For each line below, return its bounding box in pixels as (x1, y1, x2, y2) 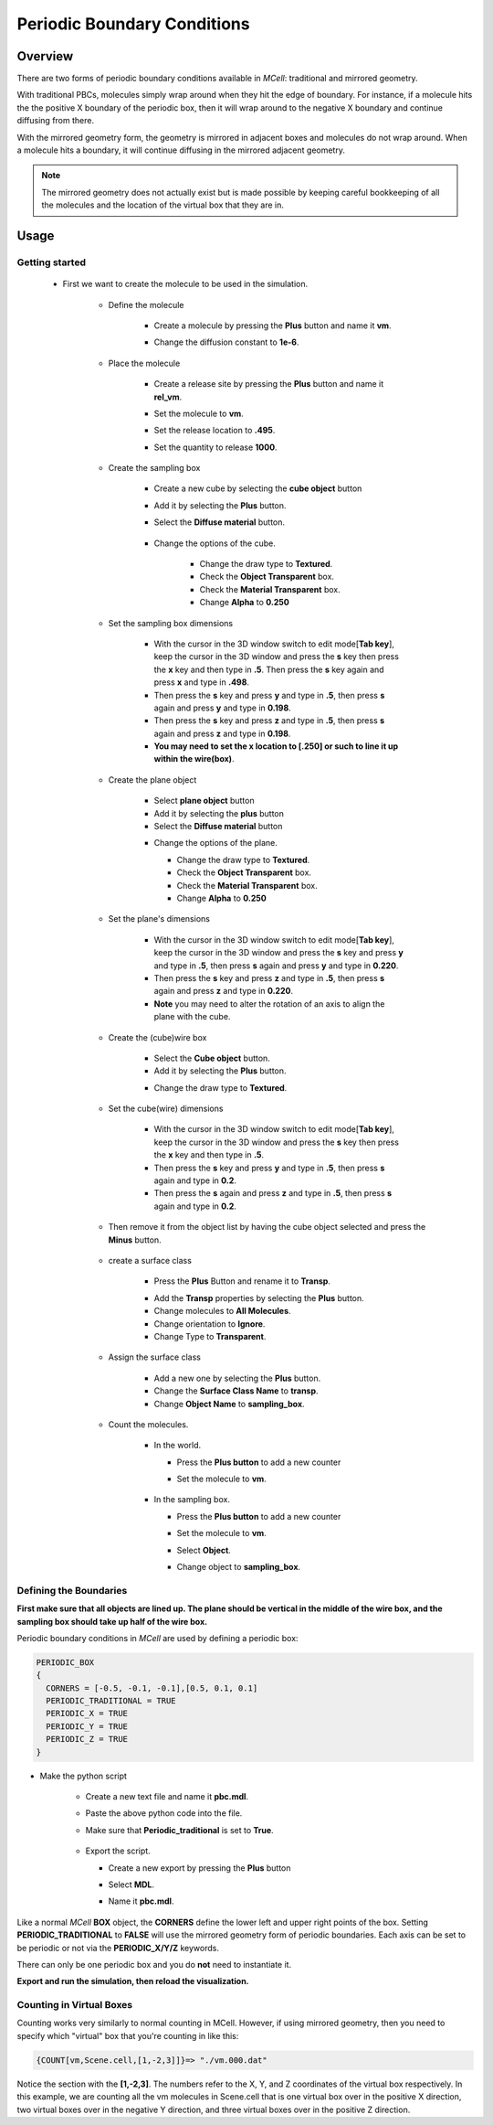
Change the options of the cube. (153, 538, 276, 549)
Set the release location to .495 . (153, 425, 276, 436)
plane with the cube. (153, 1011, 231, 1022)
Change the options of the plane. (153, 838, 278, 849)
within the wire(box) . (153, 753, 235, 764)
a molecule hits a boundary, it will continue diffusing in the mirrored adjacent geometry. (16, 144, 346, 155)
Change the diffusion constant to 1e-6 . (153, 336, 299, 347)
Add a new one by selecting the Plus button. (153, 1372, 321, 1383)
